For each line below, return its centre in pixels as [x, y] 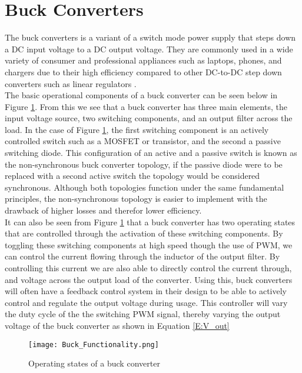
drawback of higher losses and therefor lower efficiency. [103, 210]
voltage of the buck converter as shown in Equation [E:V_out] [117, 325]
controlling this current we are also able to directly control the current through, [148, 268]
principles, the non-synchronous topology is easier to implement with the [136, 199]
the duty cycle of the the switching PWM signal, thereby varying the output [143, 314]
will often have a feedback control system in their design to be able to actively [146, 291]
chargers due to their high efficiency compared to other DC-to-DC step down [143, 71]
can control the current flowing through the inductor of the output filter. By [142, 256]
